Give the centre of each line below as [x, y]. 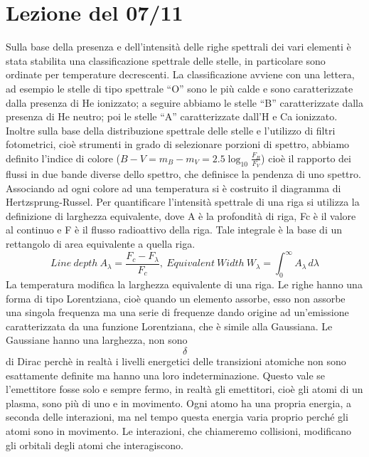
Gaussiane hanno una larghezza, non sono [97, 340]
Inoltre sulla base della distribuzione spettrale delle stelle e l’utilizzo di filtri [171, 130]
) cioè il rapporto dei [306, 158]
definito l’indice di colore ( [63, 158]
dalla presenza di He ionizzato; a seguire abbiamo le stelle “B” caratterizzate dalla [184, 102]
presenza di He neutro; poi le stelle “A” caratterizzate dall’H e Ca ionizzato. [172, 116]
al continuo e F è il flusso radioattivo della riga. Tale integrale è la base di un [174, 230]
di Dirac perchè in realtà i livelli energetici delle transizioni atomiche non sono [176, 361]
